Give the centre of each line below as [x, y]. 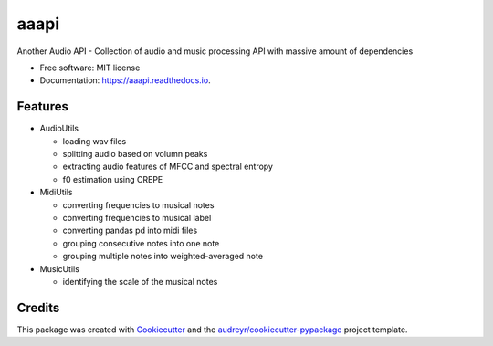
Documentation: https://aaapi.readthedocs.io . [125, 80]
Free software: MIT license [90, 68]
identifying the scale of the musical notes [140, 281]
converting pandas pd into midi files [130, 231]
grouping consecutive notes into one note [141, 243]
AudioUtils [59, 129]
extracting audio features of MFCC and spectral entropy [168, 167]
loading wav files [94, 141]
